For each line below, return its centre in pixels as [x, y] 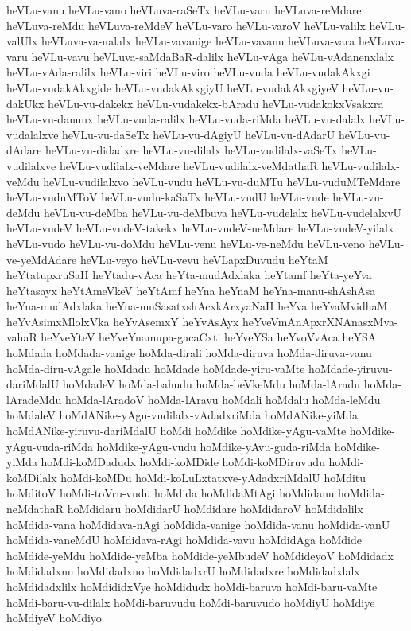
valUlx [22, 41]
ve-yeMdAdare [42, 259]
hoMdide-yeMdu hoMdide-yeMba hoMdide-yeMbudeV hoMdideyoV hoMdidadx [200, 555]
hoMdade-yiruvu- [351, 368]
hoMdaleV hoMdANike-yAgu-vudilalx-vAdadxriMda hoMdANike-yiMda [182, 415]
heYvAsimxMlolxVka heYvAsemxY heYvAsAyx [123, 321]
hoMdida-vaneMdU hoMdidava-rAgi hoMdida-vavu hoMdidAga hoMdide [184, 540]
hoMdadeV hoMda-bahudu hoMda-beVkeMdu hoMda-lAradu [211, 384]
